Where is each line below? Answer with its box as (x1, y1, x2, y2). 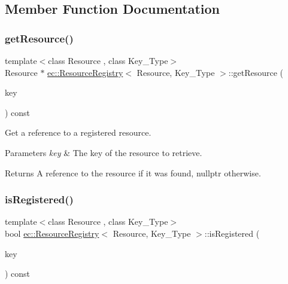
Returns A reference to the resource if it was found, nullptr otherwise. (5, 166, 261, 179)
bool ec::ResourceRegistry (5, 227, 99, 239)
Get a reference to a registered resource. (5, 126, 151, 139)
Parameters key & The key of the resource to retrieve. (5, 146, 202, 158)
